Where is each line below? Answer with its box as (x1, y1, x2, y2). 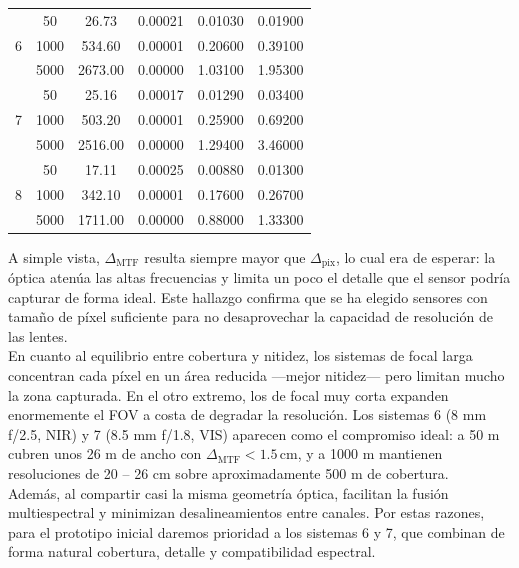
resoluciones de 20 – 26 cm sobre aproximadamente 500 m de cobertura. (8, 462, 449, 483)
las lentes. (8, 325, 68, 346)
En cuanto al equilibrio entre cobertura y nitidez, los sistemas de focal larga (8, 345, 473, 366)
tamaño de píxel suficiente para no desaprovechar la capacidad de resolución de (8, 306, 493, 327)
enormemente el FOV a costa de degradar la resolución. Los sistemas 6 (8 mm (8, 404, 487, 425)
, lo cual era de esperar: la (335, 246, 496, 267)
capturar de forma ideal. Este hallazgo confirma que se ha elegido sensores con (8, 286, 488, 307)
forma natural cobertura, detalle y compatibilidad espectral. (8, 541, 376, 562)
